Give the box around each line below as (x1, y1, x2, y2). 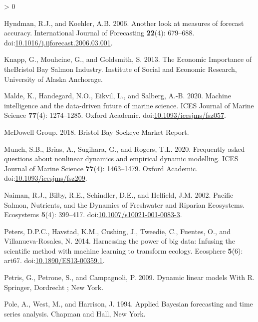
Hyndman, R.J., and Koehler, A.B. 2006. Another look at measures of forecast (4, 17, 244, 28)
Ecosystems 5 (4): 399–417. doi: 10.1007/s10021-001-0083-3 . (4, 209, 182, 220)
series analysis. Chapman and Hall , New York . (4, 308, 146, 319)
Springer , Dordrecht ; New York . (4, 282, 104, 292)
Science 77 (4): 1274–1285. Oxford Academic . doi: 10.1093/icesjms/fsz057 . (4, 110, 226, 120)
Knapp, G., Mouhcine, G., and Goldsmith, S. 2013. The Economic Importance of (4, 54, 252, 64)
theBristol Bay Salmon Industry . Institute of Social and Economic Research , (4, 63, 237, 74)
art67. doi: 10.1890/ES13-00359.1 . (4, 255, 105, 266)
